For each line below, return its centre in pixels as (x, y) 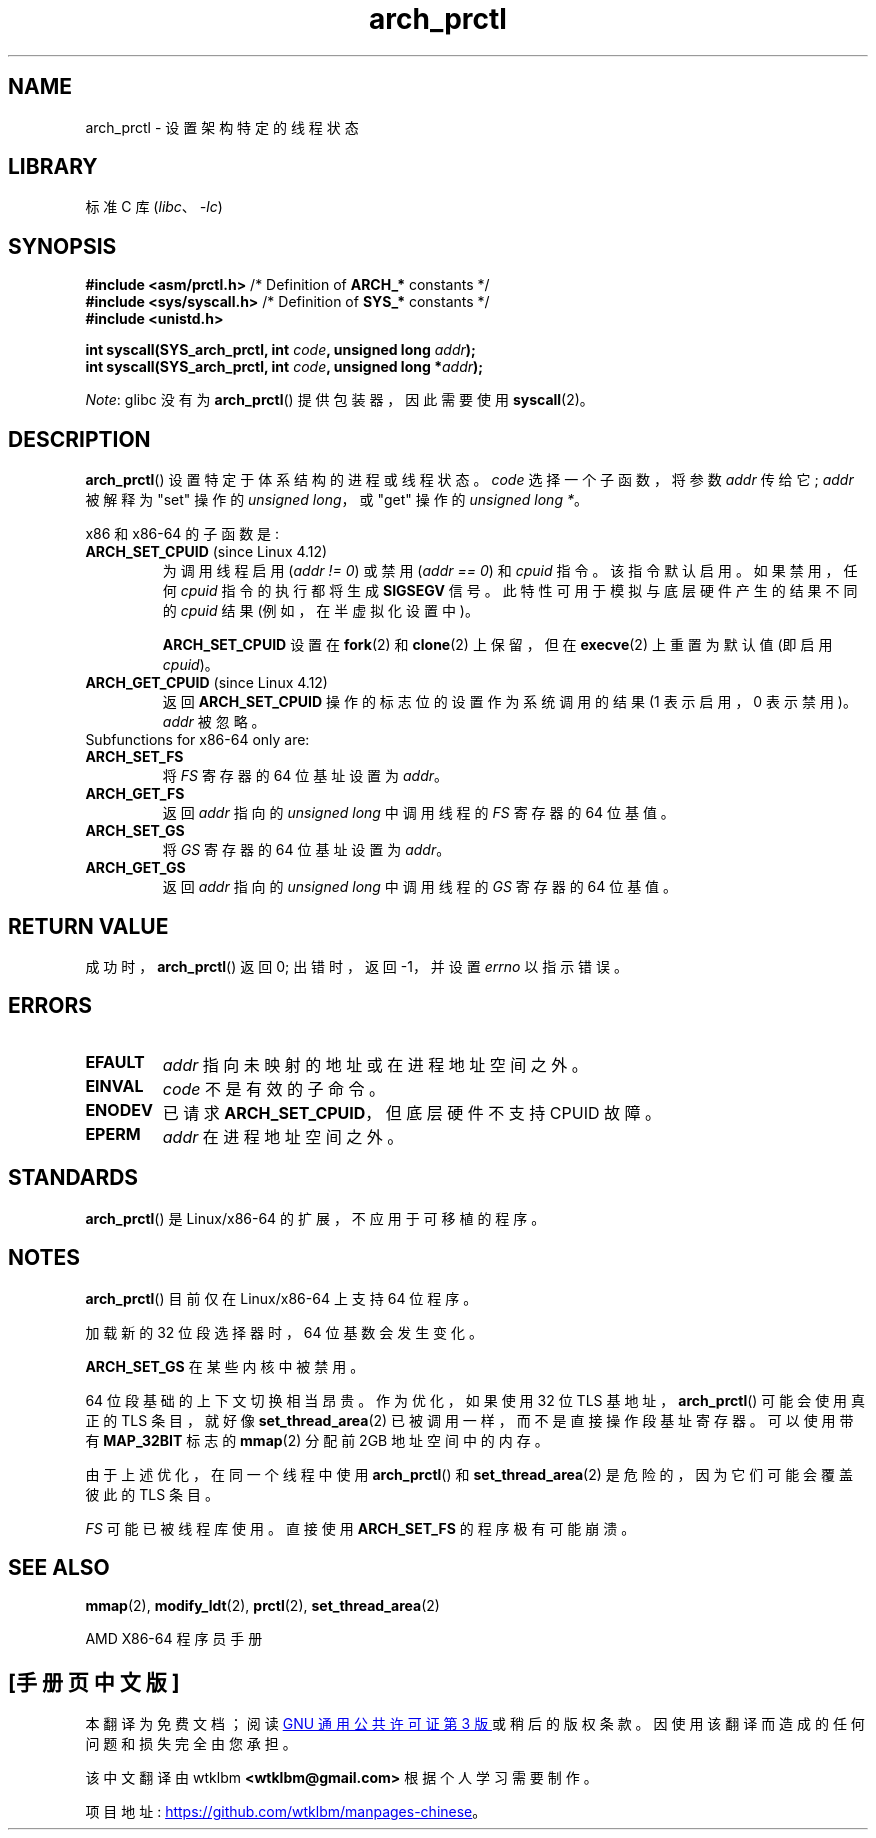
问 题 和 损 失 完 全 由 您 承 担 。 (191, 1744)
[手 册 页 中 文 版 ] (94, 1682)
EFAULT (115, 1061)
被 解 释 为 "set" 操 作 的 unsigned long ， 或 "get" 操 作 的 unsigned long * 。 (336, 500)
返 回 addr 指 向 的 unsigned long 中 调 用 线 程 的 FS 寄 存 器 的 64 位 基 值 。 (418, 813)
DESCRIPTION (79, 439)
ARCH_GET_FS (135, 794)
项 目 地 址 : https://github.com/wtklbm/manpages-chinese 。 (286, 1812)
